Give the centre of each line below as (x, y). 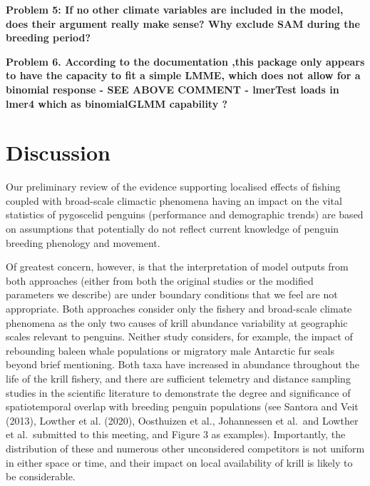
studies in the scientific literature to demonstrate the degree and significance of (178, 392)
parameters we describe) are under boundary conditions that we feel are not (172, 294)
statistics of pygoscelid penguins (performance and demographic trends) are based (185, 214)
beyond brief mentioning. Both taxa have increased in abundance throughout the (183, 364)
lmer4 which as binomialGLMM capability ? (117, 103)
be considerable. (41, 476)
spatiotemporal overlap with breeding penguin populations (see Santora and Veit (182, 406)
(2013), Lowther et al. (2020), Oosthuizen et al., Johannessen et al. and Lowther (182, 420)
